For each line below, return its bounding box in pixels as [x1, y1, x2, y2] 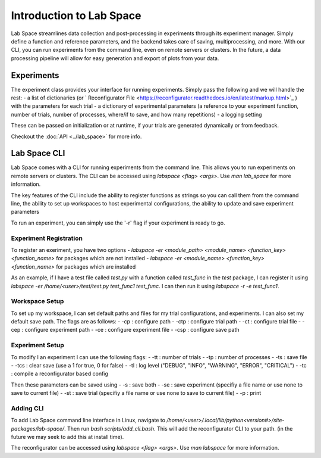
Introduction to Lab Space [11, 9, 141, 22]
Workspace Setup [11, 297, 64, 306]
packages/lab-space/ [11, 425, 65, 432]
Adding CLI [11, 404, 44, 412]
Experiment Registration [11, 234, 83, 242]
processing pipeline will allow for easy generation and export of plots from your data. [11, 54, 219, 62]
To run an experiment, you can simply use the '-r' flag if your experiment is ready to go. [11, 219, 225, 226]
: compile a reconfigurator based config [11, 370, 108, 378]
